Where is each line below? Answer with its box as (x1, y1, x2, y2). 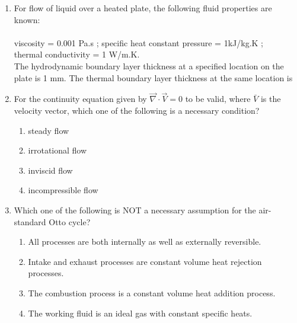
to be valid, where (185, 92, 251, 105)
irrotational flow (28, 144, 87, 156)
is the (260, 92, 281, 105)
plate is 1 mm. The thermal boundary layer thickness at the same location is (14, 71, 293, 84)
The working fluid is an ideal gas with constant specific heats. (28, 306, 253, 319)
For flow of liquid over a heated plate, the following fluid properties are (14, 2, 272, 14)
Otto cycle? (49, 215, 91, 228)
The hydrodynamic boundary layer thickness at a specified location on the (14, 59, 284, 72)
